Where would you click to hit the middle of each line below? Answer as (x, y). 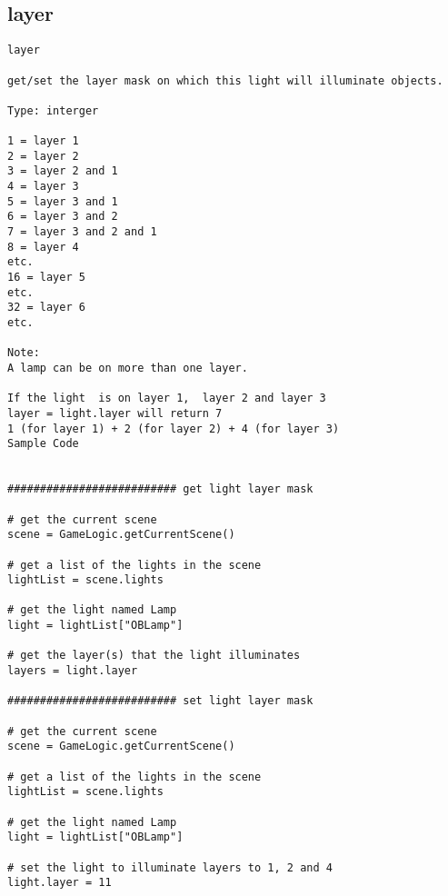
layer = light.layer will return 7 (115, 413)
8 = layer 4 (43, 247)
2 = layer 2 (43, 156)
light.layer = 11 (60, 883)
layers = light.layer (73, 671)
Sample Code (43, 444)
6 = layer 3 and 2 (63, 217)
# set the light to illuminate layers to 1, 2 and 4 (170, 867)
